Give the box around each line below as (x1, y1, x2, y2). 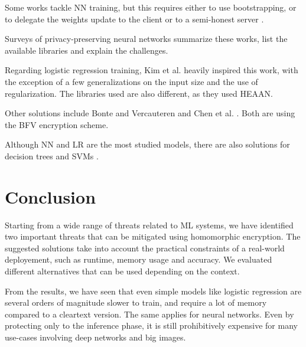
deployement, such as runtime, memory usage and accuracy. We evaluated (5, 253, 272, 266)
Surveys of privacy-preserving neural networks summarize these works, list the (5, 32, 288, 45)
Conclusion (5, 184, 96, 208)
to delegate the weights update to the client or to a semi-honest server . (5, 12, 264, 25)
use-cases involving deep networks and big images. (5, 331, 186, 343)
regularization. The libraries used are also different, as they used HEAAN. (5, 87, 273, 99)
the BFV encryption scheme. (5, 118, 109, 130)
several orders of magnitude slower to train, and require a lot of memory (5, 296, 267, 309)
